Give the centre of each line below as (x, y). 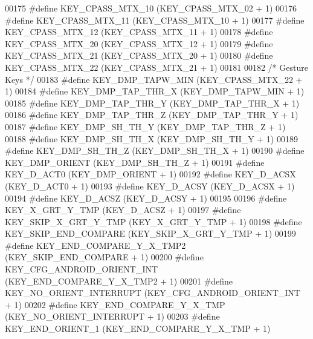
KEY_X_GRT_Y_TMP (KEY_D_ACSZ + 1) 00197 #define (123, 210)
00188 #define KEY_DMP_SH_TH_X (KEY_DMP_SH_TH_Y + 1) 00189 (151, 138)
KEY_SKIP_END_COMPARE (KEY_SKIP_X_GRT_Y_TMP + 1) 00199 (150, 233)
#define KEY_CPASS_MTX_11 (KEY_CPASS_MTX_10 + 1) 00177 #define (155, 20)
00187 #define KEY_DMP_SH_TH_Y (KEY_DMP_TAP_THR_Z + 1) (145, 126)
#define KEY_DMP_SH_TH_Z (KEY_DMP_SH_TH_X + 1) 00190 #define (155, 150)
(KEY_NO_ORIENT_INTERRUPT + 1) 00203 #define (112, 316)
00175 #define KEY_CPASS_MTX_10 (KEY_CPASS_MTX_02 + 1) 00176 (151, 8)
